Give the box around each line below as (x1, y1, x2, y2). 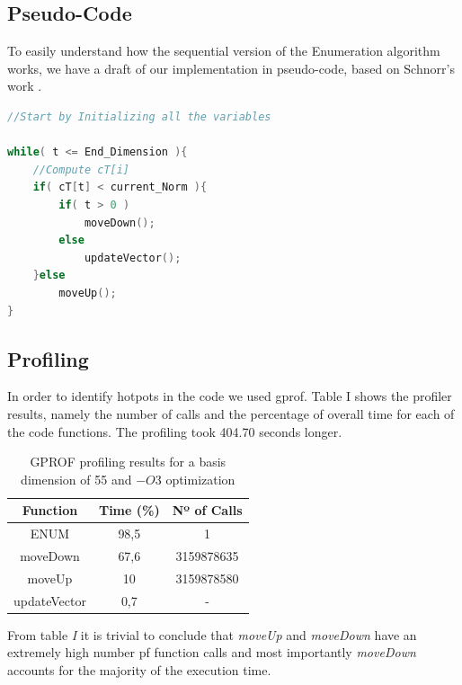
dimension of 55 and (21, 469, 132, 488)
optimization (165, 469, 235, 488)
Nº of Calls (172, 501, 243, 520)
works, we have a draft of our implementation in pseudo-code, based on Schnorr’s (7, 58, 455, 77)
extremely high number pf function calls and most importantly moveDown (7, 643, 416, 662)
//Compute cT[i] (32, 163, 130, 176)
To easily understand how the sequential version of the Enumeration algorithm (7, 41, 440, 60)
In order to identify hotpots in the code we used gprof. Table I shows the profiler (7, 387, 452, 405)
